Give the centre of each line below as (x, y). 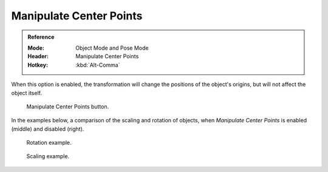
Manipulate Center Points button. (68, 107)
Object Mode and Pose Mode (112, 48)
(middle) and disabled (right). (48, 129)
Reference (41, 37)
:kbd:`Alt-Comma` (98, 65)
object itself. (27, 93)
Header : (38, 56)
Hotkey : (38, 65)
